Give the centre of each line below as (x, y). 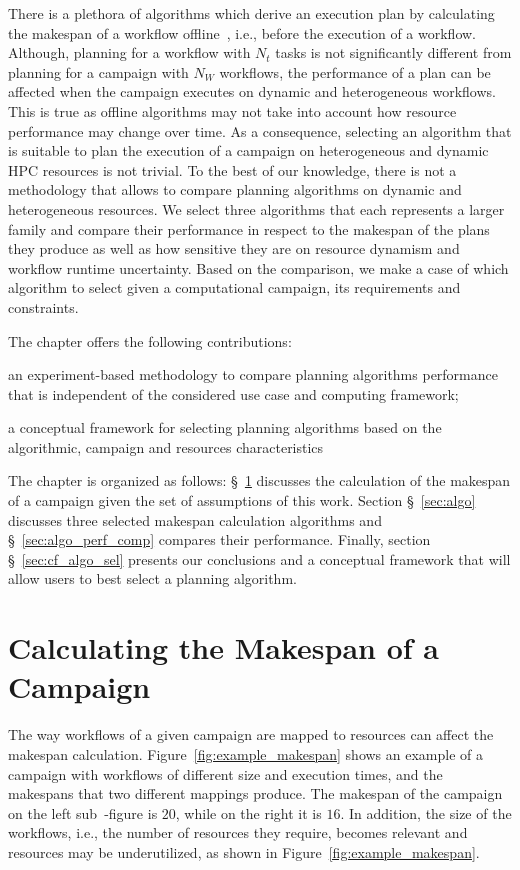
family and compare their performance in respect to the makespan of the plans (249, 228)
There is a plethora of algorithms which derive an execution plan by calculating (251, 13)
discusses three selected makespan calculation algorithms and (195, 519)
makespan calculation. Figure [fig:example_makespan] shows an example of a (245, 753)
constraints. (43, 306)
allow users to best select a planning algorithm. (152, 578)
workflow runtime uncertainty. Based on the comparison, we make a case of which (258, 267)
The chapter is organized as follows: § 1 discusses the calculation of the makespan (259, 480)
